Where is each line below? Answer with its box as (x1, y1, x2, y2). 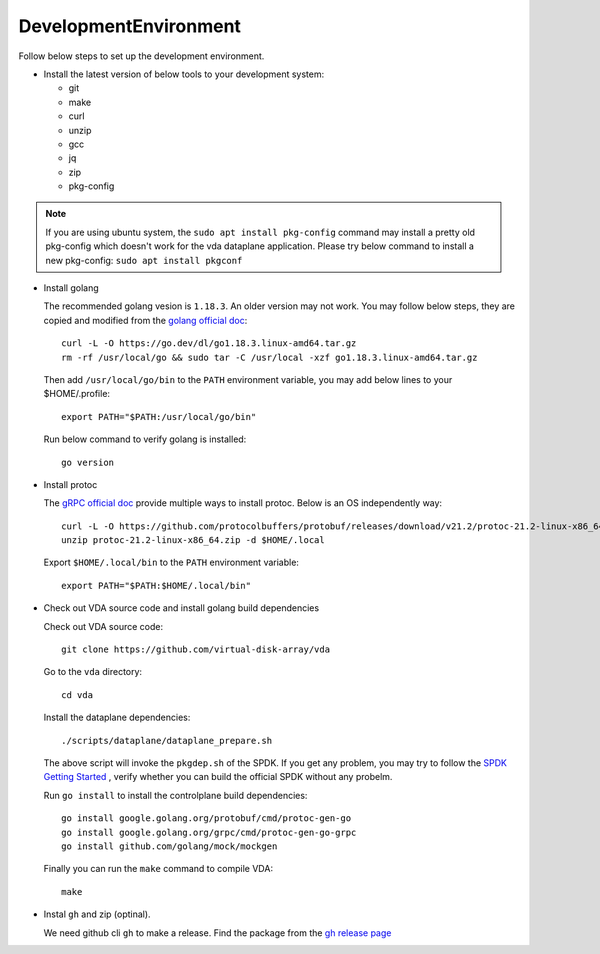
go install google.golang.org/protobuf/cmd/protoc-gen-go (61, 813, 352, 824)
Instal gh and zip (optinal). (43, 908, 151, 920)
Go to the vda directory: (43, 666, 143, 678)
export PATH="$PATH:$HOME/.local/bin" (61, 580, 252, 591)
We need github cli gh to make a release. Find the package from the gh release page (43, 926, 392, 939)
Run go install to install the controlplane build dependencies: (43, 789, 308, 801)
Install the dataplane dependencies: (43, 711, 191, 724)
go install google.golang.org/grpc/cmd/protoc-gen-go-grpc (61, 826, 357, 838)
